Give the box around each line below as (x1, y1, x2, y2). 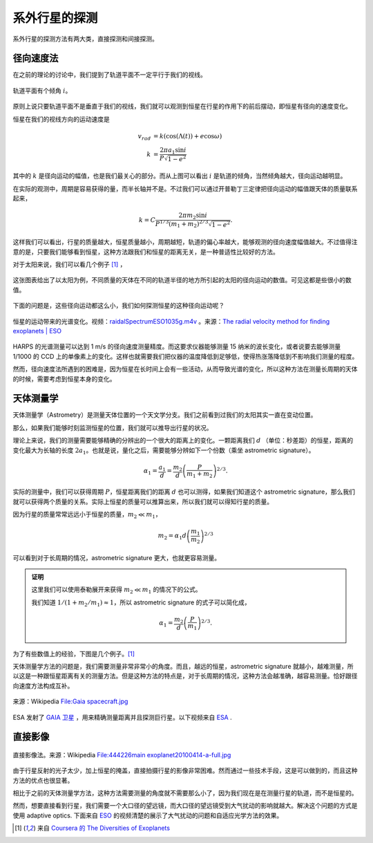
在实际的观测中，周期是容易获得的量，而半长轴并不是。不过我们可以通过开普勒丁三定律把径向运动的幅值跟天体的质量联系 (12, 184, 358, 193)
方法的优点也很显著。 (12, 776, 74, 784)
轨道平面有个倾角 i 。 (12, 86, 72, 95)
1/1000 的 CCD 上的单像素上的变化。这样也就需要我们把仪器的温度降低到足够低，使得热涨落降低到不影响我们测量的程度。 (12, 352, 358, 360)
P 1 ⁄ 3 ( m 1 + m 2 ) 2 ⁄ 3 (155, 219, 209, 230)
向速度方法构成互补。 (12, 681, 74, 689)
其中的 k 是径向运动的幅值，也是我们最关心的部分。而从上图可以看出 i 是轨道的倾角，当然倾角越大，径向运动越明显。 (12, 172, 347, 180)
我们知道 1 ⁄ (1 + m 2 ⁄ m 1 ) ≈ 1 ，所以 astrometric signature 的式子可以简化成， (31, 598, 251, 608)
